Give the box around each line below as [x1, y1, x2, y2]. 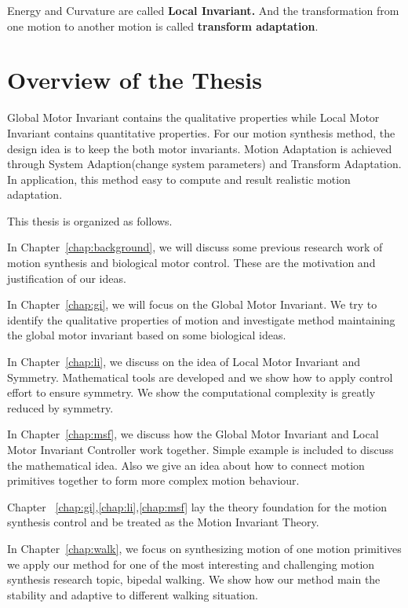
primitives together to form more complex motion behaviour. [7, 472, 300, 489]
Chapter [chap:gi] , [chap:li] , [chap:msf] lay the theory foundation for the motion [7, 498, 388, 515]
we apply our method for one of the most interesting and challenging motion [7, 555, 375, 572]
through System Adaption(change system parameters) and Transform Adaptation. [7, 156, 402, 172]
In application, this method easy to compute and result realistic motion [7, 170, 351, 187]
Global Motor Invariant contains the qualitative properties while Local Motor [7, 109, 380, 126]
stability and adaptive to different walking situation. [7, 586, 258, 603]
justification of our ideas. [7, 269, 126, 286]
